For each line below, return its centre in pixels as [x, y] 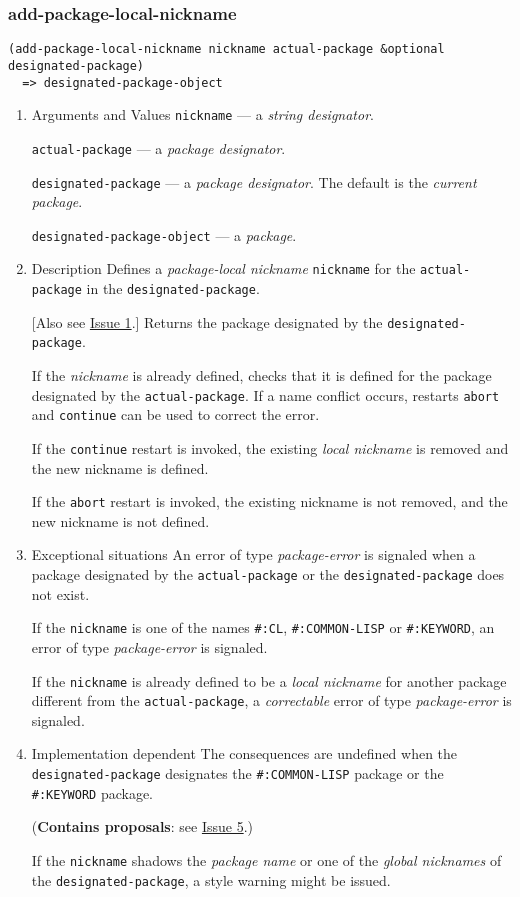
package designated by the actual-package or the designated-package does [268, 574]
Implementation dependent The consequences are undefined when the [244, 753]
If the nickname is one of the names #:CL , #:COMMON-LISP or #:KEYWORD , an [263, 627]
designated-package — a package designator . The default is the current [254, 181]
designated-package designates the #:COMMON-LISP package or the [237, 773]
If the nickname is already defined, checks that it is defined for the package [261, 375]
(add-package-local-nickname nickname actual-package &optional [226, 49]
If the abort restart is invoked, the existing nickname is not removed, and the [269, 501]
